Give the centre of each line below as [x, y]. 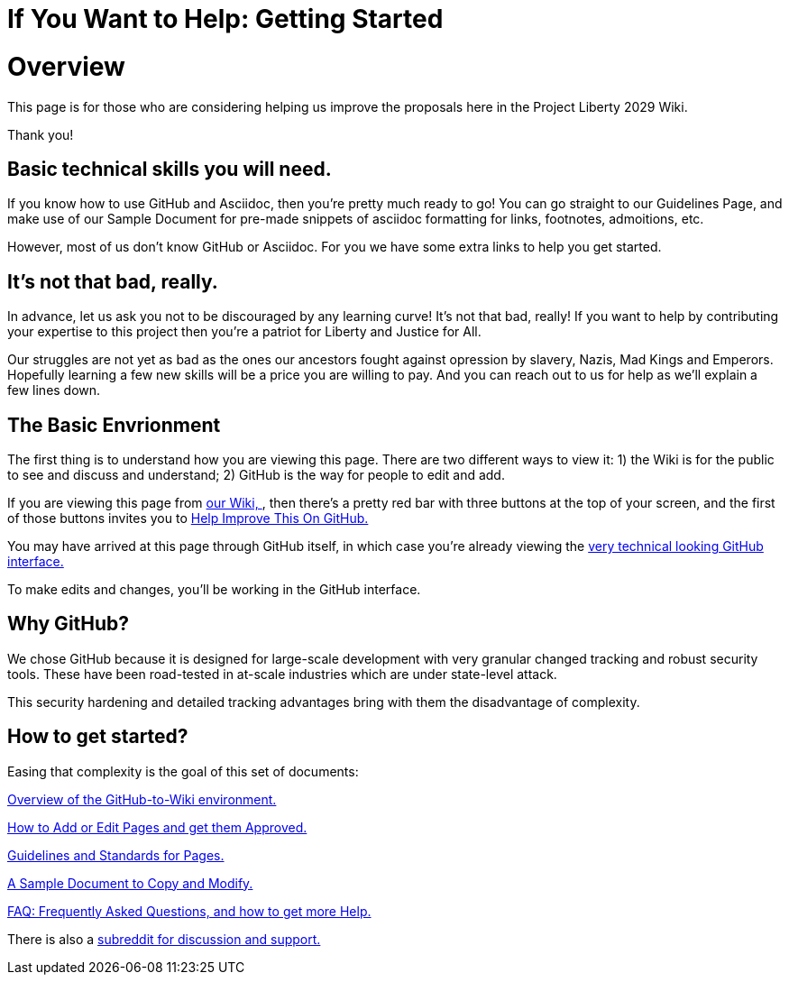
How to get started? [98, 737]
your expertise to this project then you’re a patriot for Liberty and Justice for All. [244, 332]
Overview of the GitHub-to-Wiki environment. [142, 799]
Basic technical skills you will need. [170, 169]
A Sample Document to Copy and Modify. [130, 883]
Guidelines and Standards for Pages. [116, 855]
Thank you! [41, 134]
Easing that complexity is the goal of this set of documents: [183, 771]
